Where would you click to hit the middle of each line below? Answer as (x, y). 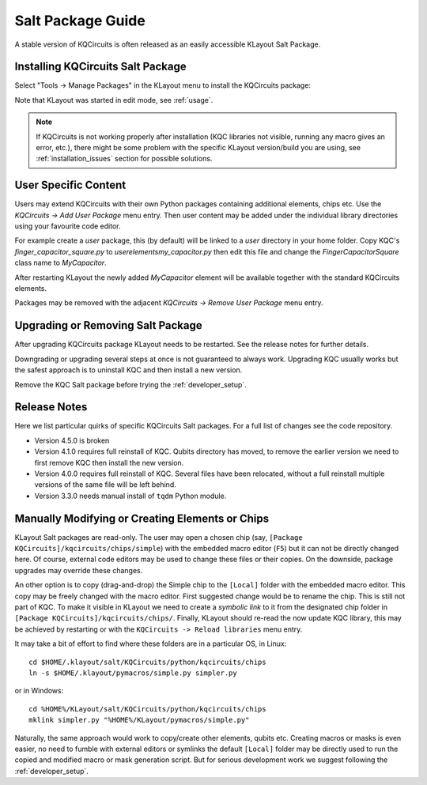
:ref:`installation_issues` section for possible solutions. (124, 159)
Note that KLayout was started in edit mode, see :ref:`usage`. (114, 100)
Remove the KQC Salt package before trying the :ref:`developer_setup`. (130, 384)
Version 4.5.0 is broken (72, 440)
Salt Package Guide (80, 21)
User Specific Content (70, 185)
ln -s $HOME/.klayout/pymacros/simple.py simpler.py (133, 673)
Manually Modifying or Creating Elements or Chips (142, 518)
